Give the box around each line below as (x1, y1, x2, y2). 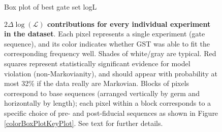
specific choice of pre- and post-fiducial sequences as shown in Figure (4, 107, 218, 118)
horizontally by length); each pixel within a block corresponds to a (4, 98, 211, 108)
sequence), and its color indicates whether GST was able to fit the (4, 38, 210, 49)
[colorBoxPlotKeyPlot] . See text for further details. (4, 117, 163, 128)
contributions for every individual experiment (47, 18, 211, 29)
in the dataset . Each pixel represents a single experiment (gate (4, 28, 205, 39)
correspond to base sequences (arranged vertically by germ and (4, 87, 200, 98)
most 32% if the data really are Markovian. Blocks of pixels (4, 78, 189, 89)
